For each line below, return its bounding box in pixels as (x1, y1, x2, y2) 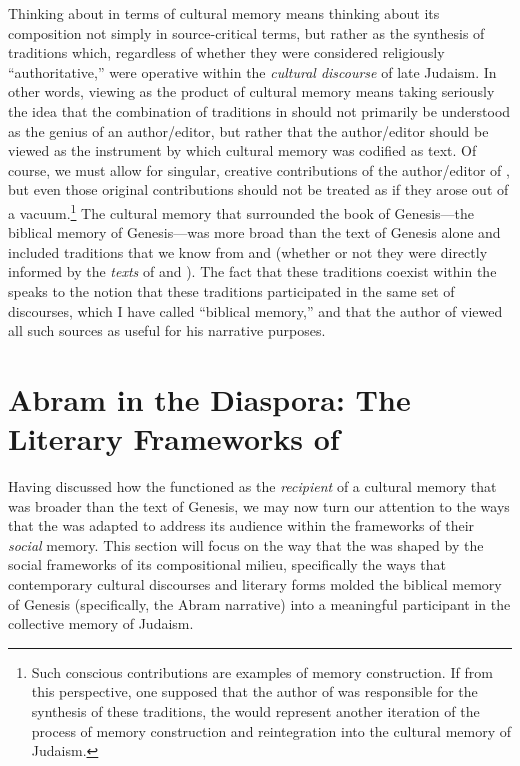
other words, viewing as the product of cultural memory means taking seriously (8, 81, 495, 102)
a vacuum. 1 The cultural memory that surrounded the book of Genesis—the (8, 199, 475, 223)
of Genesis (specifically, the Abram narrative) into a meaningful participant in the (8, 593, 511, 614)
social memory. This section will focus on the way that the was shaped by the (8, 534, 484, 555)
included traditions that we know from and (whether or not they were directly (8, 241, 488, 262)
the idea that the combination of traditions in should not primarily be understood (8, 100, 511, 121)
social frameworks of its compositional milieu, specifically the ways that (8, 554, 447, 575)
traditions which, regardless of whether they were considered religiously (8, 42, 445, 63)
